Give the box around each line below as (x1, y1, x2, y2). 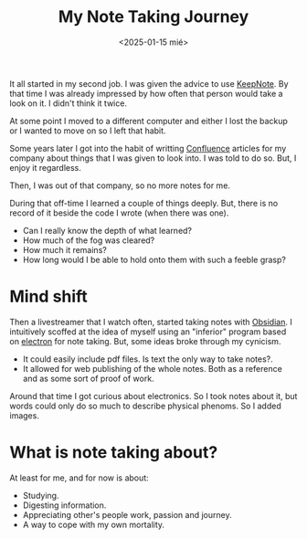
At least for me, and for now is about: (9, 472, 149, 483)
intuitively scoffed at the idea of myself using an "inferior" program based (9, 326, 287, 337)
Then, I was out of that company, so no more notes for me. (9, 180, 231, 191)
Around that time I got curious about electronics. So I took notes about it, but (9, 390, 298, 401)
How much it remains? (22, 244, 107, 255)
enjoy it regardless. (9, 162, 82, 173)
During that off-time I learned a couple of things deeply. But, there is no (9, 197, 279, 208)
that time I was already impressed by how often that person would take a (9, 88, 283, 99)
